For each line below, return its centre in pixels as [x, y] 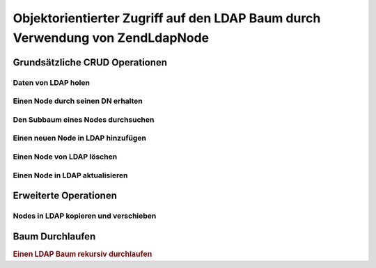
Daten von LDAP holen [52, 82]
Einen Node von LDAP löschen [65, 157]
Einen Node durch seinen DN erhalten [78, 101]
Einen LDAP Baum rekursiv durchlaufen [83, 254]
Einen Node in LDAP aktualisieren [70, 175]
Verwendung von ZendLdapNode [111, 38]
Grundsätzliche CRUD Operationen [90, 62]
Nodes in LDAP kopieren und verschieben [85, 216]
